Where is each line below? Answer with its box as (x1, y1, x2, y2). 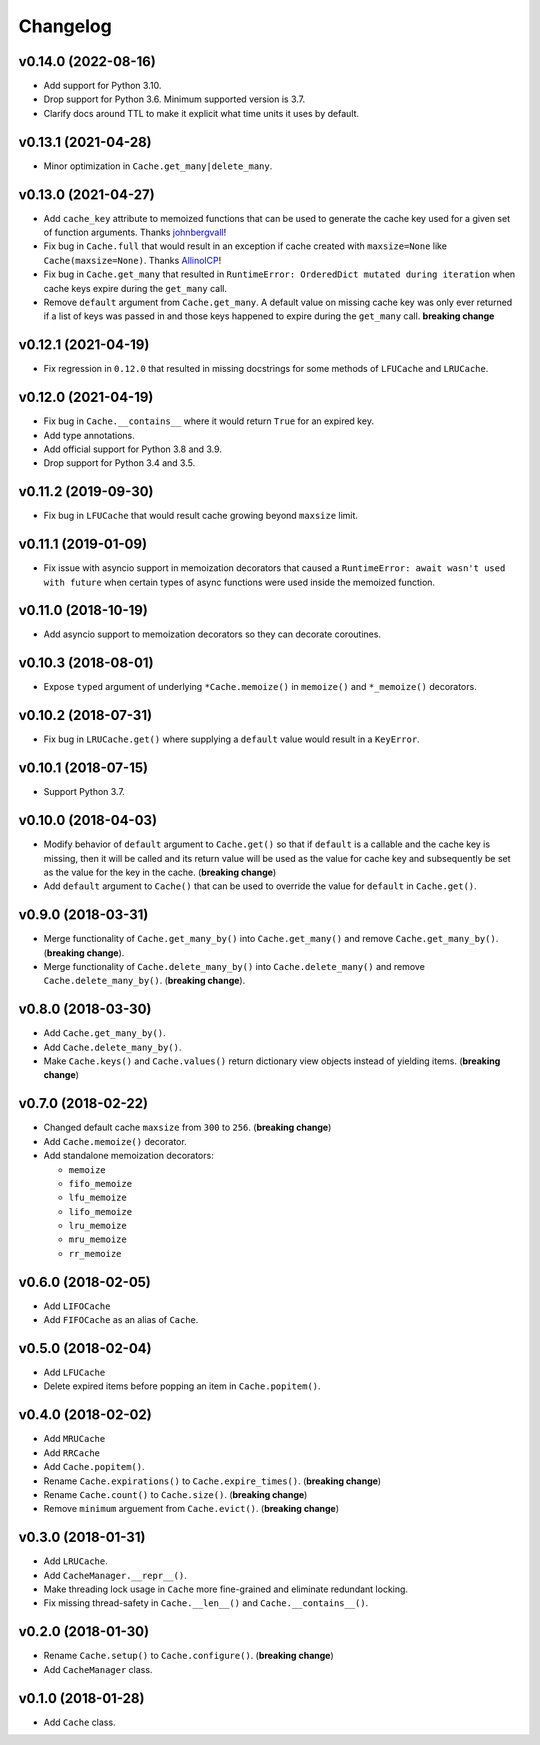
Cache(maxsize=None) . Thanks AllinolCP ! (43, 254, 222, 266)
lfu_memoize (68, 1192, 127, 1204)
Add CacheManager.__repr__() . (43, 1569, 187, 1581)
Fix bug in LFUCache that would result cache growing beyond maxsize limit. (43, 510, 359, 522)
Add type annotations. (43, 429, 135, 441)
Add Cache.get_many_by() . (43, 1027, 166, 1039)
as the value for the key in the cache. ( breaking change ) (43, 866, 277, 878)
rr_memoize (68, 1248, 122, 1259)
